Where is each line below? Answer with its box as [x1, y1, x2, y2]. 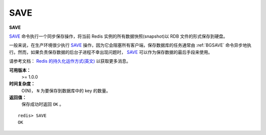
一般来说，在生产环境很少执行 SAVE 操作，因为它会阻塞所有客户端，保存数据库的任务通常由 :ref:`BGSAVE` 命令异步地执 [9, 42, 252, 48]
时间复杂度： [9, 81, 35, 87]
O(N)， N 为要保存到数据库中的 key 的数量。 [21, 88, 111, 93]
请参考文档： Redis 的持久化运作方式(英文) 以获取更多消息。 [9, 58, 131, 64]
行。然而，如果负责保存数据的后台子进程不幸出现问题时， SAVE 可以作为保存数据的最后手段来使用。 [9, 49, 213, 55]
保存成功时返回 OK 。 [21, 101, 64, 107]
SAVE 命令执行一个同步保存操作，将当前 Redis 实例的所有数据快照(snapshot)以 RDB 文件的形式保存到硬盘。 [9, 33, 228, 39]
